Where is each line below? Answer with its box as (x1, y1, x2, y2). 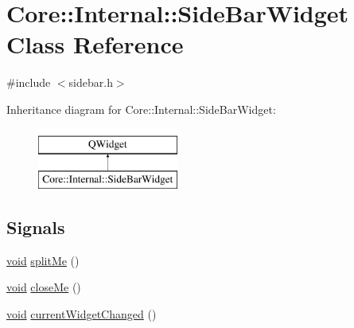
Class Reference (6, 28, 184, 61)
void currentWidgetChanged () (6, 306, 157, 322)
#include (6, 74, 51, 91)
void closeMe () (6, 279, 81, 295)
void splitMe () (6, 252, 80, 268)
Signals (6, 215, 65, 240)
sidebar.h (68, 74, 113, 91)
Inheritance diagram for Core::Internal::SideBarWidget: (6, 100, 276, 117)
